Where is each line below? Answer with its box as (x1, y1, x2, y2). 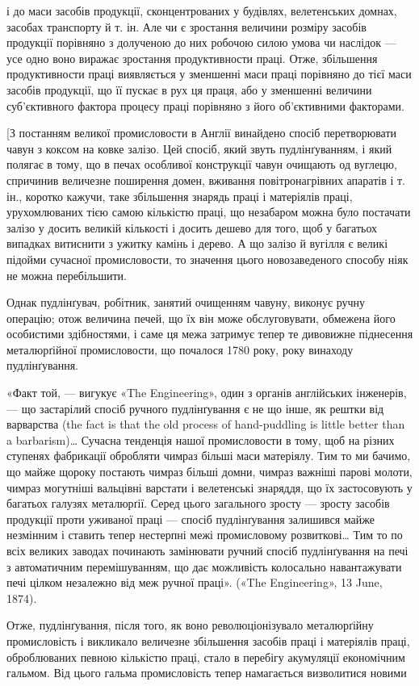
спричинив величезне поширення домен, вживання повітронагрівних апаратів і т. (6, 171, 405, 188)
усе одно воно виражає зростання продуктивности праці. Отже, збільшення (6, 49, 378, 66)
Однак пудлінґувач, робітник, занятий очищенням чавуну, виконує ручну (6, 294, 366, 311)
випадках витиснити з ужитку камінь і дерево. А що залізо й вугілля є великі (6, 235, 388, 252)
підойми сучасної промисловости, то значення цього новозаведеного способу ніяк (6, 250, 409, 267)
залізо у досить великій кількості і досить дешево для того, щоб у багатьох (6, 219, 378, 236)
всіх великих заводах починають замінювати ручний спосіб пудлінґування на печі (6, 542, 409, 558)
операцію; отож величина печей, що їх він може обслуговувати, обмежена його (6, 309, 396, 326)
